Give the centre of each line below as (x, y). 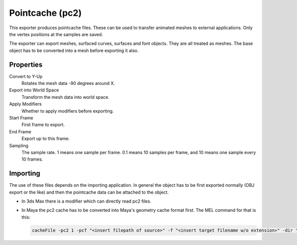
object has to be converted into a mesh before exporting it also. (74, 50)
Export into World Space (34, 90)
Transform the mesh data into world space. (66, 97)
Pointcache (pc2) (45, 13)
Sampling (19, 145)
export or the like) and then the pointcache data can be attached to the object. (89, 192)
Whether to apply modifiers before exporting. (68, 111)
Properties (26, 64)
